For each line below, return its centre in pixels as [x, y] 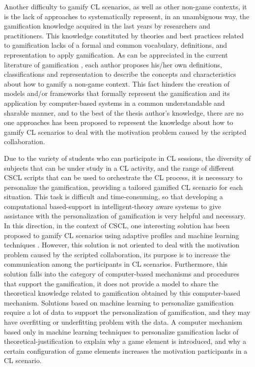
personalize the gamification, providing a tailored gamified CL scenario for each [124, 187]
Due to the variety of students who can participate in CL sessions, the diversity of [127, 158]
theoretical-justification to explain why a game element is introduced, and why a [125, 341]
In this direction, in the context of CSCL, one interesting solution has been [117, 226]
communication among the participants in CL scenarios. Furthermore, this [116, 264]
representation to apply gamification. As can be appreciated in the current [116, 54]
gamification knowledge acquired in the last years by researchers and [107, 26]
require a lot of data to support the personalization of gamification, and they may [127, 312]
